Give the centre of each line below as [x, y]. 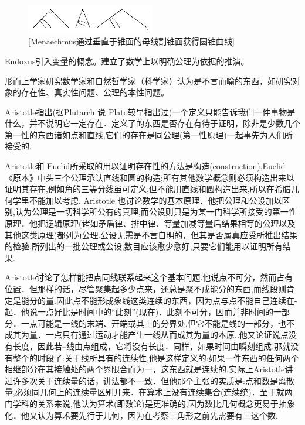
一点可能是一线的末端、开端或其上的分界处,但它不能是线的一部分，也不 [157, 323]
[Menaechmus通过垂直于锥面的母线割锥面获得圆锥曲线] [132, 41]
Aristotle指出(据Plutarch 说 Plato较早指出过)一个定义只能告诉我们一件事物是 [150, 112]
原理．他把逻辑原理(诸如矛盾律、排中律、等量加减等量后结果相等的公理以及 [150, 223]
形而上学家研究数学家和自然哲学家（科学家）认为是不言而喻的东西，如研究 [148, 80]
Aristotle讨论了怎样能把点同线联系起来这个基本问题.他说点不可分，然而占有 [149, 277]
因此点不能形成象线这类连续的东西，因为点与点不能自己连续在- [177, 300]
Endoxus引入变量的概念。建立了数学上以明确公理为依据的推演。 [127, 61]
